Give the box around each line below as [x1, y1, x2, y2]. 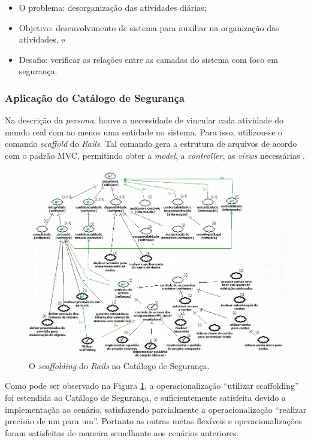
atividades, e [19, 33, 65, 46]
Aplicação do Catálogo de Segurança [5, 90, 185, 105]
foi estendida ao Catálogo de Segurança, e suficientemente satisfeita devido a [5, 391, 286, 404]
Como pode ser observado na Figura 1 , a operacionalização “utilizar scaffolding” [5, 379, 299, 392]
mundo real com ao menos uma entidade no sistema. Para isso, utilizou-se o [5, 125, 283, 138]
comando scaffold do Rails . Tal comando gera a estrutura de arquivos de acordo [5, 137, 297, 150]
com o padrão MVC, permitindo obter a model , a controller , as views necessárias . [5, 149, 305, 161]
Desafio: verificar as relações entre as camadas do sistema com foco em [19, 53, 278, 65]
